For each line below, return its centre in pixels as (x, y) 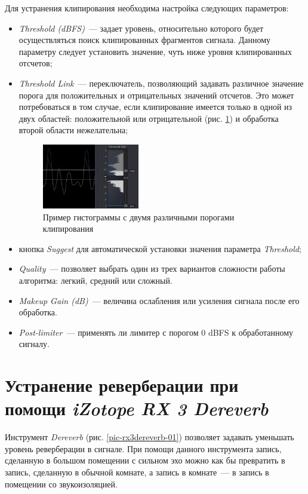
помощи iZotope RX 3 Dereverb (137, 409)
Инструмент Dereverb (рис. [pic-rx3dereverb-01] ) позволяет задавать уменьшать (150, 437)
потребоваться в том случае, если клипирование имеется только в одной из (155, 107)
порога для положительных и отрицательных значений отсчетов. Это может (156, 95)
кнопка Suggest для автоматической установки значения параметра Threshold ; (160, 248)
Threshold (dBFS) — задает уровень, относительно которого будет (141, 28)
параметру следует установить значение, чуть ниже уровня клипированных (155, 51)
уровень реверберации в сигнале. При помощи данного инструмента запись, (143, 448)
